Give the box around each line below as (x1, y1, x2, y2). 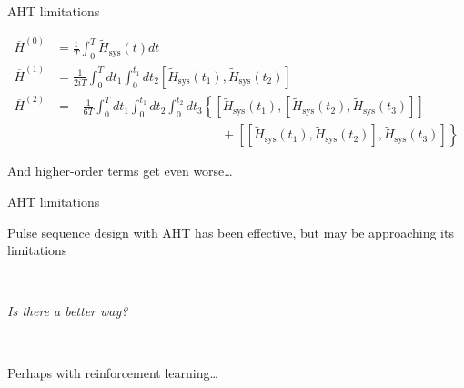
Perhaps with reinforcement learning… (7, 362, 218, 382)
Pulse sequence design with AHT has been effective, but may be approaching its (7, 222, 454, 241)
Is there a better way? (7, 301, 128, 321)
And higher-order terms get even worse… (7, 161, 233, 180)
